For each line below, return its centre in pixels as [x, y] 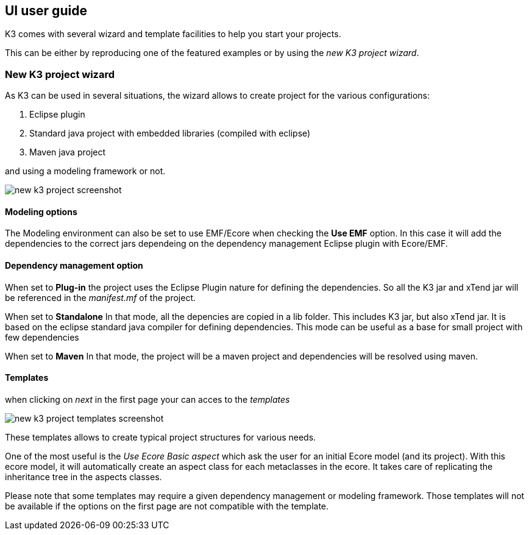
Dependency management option [74, 265]
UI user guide [46, 11]
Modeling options [41, 211]
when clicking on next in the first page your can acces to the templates [147, 399]
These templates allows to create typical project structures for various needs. [161, 437]
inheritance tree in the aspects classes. [83, 477]
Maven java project [68, 152]
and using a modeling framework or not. [85, 171]
